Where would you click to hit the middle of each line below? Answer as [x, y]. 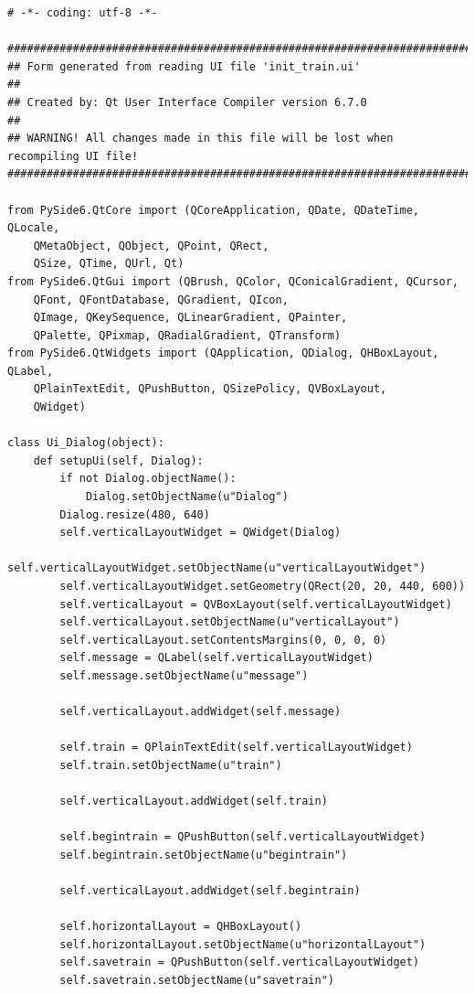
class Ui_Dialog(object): [86, 443]
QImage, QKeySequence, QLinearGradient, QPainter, [190, 318]
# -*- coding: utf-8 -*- [83, 13]
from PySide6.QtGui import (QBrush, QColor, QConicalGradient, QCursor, [233, 281]
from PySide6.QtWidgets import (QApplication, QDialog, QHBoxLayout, [223, 353]
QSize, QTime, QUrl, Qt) [109, 264]
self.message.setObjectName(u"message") [184, 675]
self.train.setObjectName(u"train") [171, 765]
